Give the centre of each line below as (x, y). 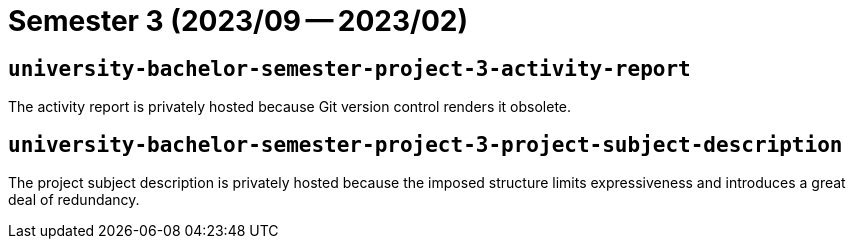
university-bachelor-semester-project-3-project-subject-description (425, 144)
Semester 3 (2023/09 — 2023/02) (238, 21)
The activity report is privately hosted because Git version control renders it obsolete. (290, 107)
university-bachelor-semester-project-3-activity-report (349, 68)
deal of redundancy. (74, 200)
